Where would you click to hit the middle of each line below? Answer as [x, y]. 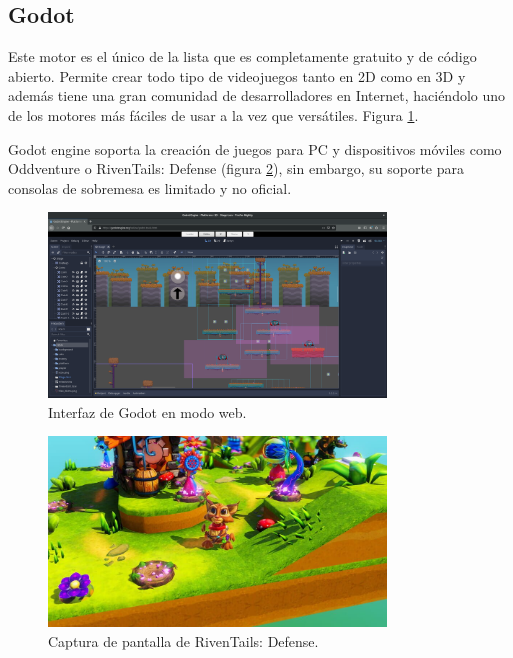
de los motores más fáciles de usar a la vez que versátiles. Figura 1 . [213, 114]
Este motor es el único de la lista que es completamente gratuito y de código [242, 56]
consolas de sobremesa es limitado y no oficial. [150, 187]
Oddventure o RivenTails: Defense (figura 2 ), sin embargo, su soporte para [236, 168]
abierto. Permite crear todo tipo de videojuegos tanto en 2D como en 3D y [237, 75]
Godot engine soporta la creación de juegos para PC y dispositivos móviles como [255, 148]
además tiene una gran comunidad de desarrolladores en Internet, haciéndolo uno [257, 95]
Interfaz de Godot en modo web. [147, 411]
